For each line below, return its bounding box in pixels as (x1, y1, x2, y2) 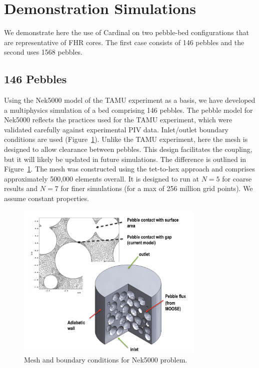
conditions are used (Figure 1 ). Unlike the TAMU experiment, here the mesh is (4, 134, 248, 144)
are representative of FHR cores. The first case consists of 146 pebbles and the (4, 37, 244, 47)
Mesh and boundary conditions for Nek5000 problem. (24, 354, 187, 364)
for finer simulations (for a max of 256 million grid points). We (60, 183, 253, 194)
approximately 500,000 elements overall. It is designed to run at (4, 173, 199, 183)
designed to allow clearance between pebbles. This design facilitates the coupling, (4, 144, 252, 154)
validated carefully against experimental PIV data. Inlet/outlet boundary (4, 124, 228, 134)
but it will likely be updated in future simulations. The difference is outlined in (4, 153, 246, 164)
